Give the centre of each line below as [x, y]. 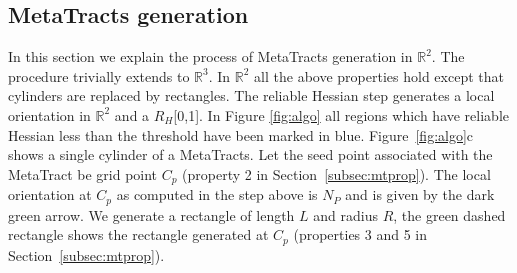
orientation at [50, 194]
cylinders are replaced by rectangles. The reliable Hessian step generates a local [251, 95]
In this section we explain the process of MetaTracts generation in [210, 56]
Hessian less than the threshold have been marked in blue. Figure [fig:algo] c [241, 134]
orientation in [49, 114]
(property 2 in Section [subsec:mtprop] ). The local [336, 173]
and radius [345, 214]
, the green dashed [449, 214]
